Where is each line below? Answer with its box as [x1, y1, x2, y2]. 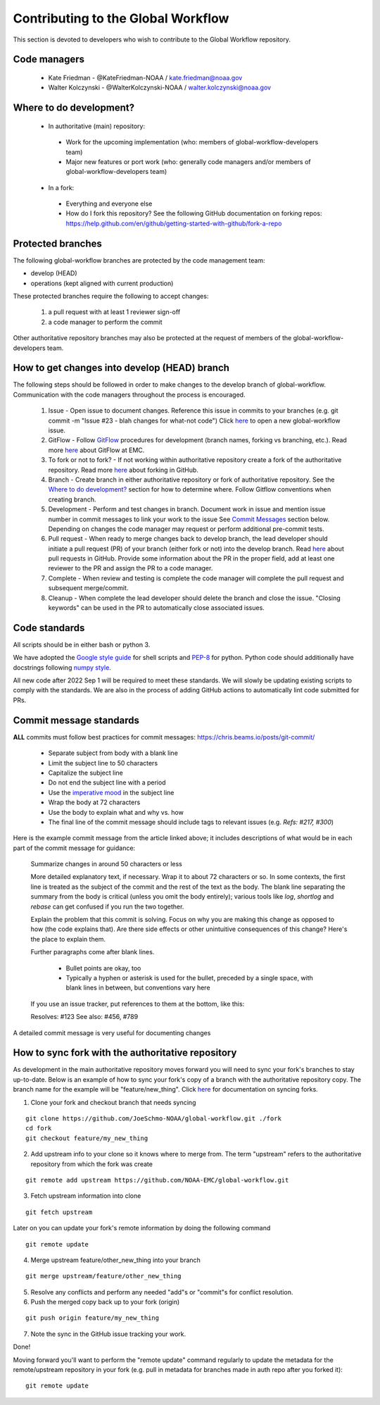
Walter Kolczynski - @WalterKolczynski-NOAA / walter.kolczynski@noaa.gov [48, 83, 271, 92]
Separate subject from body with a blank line [48, 749, 179, 757]
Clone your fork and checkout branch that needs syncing [30, 1098, 196, 1106]
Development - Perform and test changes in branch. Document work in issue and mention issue [48, 505, 326, 513]
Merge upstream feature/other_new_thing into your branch [30, 1256, 201, 1264]
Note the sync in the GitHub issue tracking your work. [30, 1330, 186, 1338]
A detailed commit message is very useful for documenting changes [13, 1028, 211, 1037]
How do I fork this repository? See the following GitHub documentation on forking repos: [65, 209, 322, 218]
